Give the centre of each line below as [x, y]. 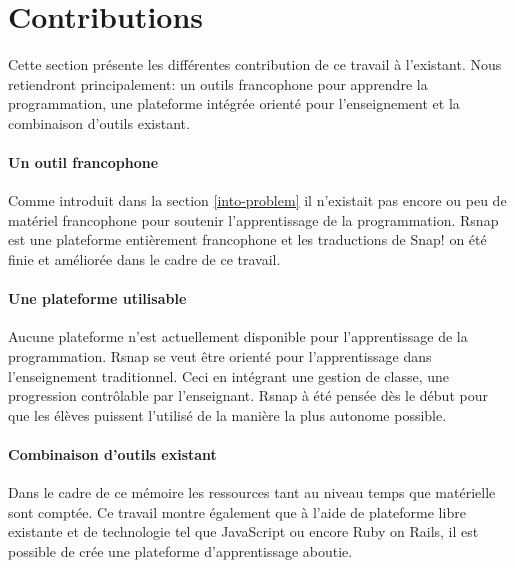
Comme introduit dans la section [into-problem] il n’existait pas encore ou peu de [257, 200]
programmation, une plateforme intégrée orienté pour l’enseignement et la [234, 103]
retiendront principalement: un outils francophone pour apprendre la [218, 83]
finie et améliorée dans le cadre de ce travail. [144, 259]
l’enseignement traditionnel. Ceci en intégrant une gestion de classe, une [228, 375]
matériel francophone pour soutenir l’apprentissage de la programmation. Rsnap [253, 219]
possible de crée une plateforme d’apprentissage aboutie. [180, 551]
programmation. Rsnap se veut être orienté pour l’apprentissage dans [220, 356]
